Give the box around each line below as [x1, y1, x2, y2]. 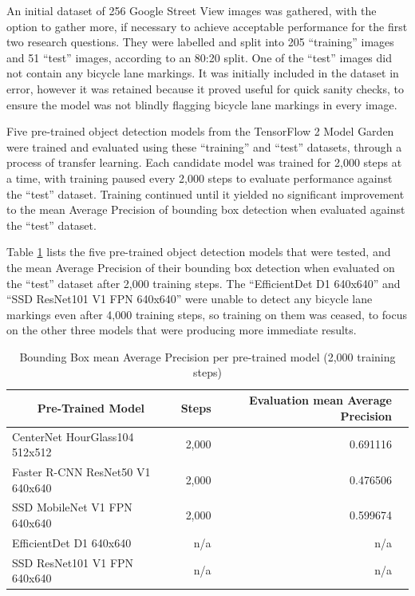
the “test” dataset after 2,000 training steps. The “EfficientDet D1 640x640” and [6, 274, 401, 291]
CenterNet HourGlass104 [12, 428, 134, 444]
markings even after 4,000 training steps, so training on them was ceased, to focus [6, 306, 407, 322]
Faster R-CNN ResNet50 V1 [12, 463, 151, 480]
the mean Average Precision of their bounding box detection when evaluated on [6, 259, 395, 275]
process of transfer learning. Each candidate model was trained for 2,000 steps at [6, 154, 402, 171]
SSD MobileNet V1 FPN [12, 499, 132, 515]
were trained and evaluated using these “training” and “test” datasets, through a [6, 138, 402, 155]
